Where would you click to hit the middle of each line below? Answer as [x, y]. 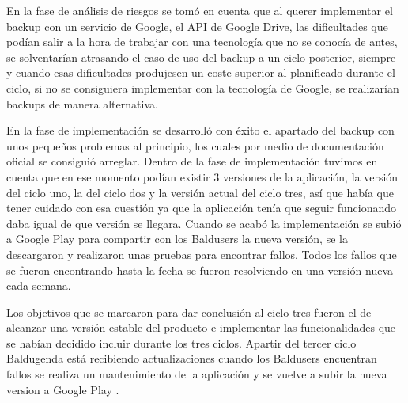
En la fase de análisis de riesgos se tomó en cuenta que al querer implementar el [200, 10]
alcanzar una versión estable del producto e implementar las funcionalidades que [201, 327]
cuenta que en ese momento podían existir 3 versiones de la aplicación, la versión [202, 176]
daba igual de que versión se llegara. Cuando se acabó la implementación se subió [204, 223]
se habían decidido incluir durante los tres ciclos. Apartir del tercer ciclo [181, 342]
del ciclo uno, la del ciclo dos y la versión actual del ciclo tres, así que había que [200, 192]
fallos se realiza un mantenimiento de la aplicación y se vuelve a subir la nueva [197, 374]
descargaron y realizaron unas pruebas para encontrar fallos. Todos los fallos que [202, 254]
